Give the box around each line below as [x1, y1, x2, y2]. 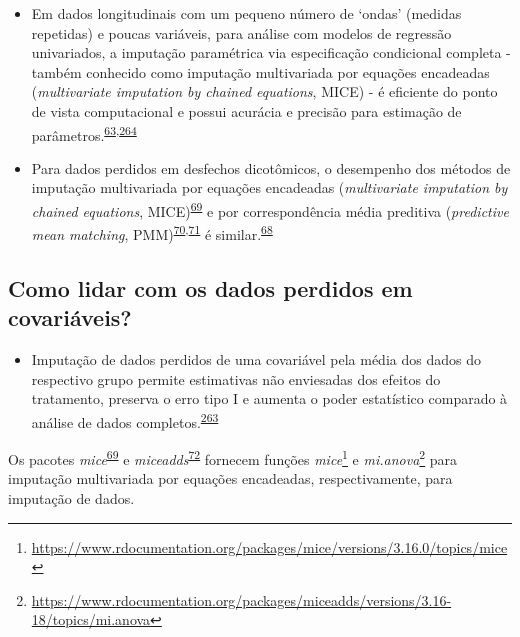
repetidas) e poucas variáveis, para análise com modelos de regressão [31, 22, 452, 43]
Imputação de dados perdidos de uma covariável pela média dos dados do [31, 349, 481, 370]
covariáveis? [8, 302, 132, 333]
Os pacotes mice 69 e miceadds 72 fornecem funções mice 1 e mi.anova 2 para [8, 446, 458, 469]
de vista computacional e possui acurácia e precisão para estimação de [31, 100, 462, 121]
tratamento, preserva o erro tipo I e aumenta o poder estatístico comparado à [31, 388, 508, 409]
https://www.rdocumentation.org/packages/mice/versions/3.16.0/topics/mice [31, 536, 508, 557]
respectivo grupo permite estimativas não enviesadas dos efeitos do [31, 368, 441, 389]
